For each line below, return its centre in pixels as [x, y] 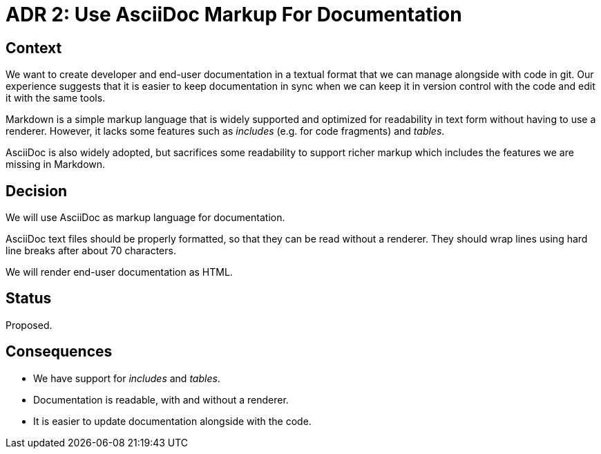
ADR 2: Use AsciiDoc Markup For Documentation [234, 15]
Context [34, 48]
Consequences [59, 352]
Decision [37, 191]
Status [29, 299]
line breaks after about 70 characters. [91, 251]
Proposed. [29, 325]
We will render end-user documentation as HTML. [119, 272]
